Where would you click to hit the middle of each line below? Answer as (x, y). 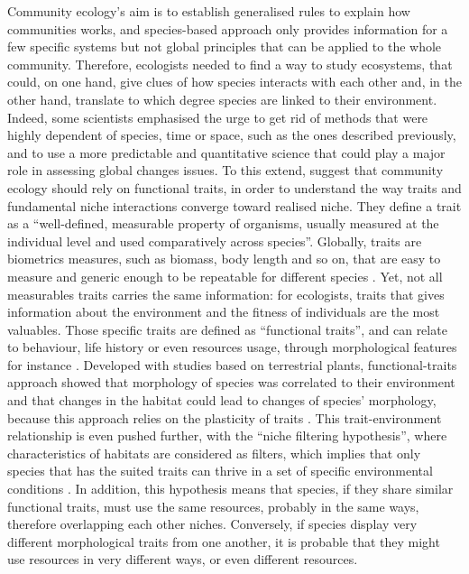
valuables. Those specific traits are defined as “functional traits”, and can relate (227, 329)
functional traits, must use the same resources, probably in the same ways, (213, 506)
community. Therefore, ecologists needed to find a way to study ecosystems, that (230, 64)
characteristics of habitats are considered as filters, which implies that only (214, 453)
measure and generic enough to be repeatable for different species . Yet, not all (225, 276)
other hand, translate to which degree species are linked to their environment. (222, 99)
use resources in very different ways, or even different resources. (183, 559)
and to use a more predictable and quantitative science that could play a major (226, 152)
